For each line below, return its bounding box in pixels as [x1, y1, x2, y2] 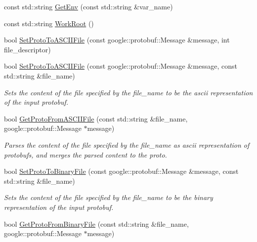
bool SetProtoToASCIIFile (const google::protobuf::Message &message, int [4, 35, 230, 45]
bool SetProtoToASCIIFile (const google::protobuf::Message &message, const [4, 61, 237, 71]
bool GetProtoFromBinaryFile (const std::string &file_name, [4, 218, 189, 229]
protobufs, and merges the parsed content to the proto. [4, 149, 167, 160]
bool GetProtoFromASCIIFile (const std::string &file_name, [4, 113, 188, 123]
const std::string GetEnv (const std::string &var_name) [4, 1, 173, 11]
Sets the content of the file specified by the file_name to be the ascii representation [4, 87, 253, 97]
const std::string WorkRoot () [4, 18, 94, 28]
